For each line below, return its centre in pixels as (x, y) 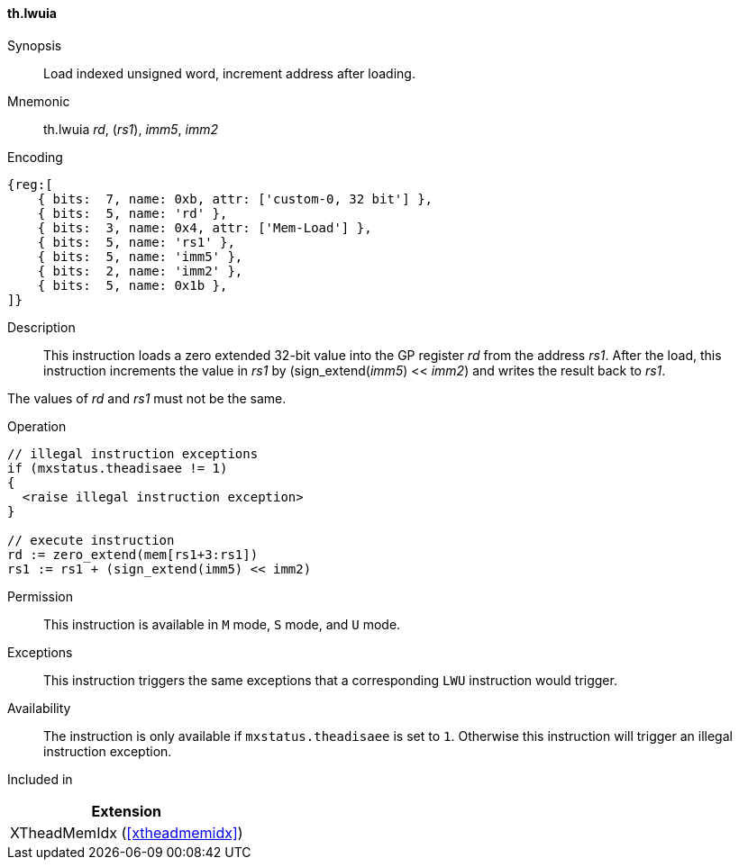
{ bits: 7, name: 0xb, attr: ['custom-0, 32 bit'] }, (235, 199)
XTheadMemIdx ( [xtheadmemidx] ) (127, 832)
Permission (41, 596)
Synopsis (35, 45)
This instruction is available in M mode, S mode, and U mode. (222, 624)
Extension (127, 811)
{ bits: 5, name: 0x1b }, (132, 285)
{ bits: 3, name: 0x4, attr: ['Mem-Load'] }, (205, 227)
